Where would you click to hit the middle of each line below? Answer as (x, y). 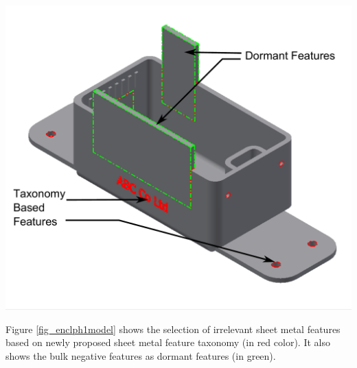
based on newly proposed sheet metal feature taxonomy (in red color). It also (168, 342)
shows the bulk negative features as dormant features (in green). (141, 355)
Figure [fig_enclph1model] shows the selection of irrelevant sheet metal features (173, 329)
